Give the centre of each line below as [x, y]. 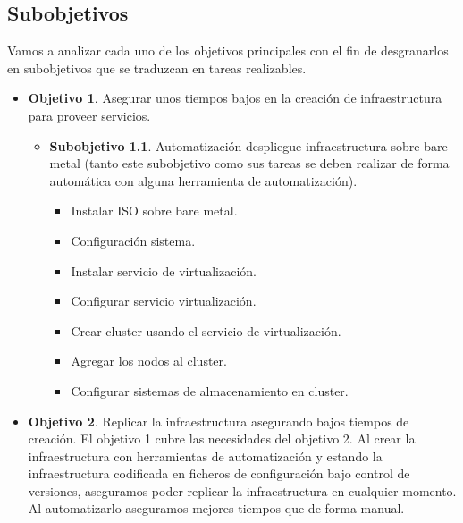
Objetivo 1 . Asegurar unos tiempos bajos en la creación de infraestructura [235, 98]
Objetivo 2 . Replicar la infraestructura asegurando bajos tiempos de [219, 421]
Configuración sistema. [133, 240]
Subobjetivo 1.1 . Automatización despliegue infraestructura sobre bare [248, 145]
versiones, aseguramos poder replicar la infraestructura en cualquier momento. [242, 490]
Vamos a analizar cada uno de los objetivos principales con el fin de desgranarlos [228, 51]
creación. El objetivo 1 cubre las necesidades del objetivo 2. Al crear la [222, 439]
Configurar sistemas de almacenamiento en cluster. [210, 390]
